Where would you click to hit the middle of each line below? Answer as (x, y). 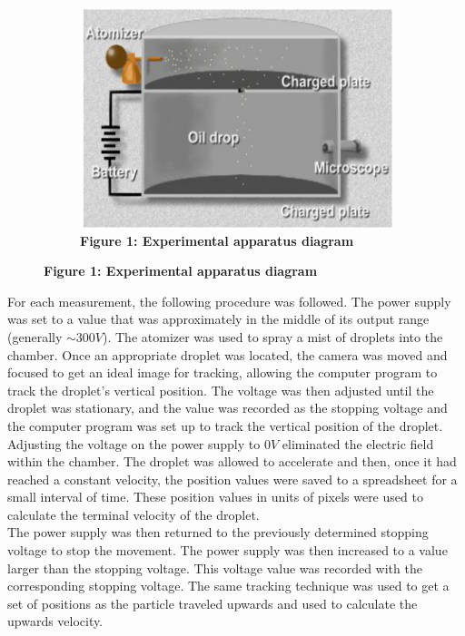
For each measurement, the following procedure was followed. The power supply (229, 301)
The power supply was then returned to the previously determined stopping (218, 532)
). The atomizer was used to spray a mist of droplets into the (273, 336)
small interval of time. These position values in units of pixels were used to (215, 497)
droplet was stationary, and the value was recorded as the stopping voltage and (228, 408)
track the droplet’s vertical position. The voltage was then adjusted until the (221, 390)
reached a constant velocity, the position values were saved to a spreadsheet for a (232, 479)
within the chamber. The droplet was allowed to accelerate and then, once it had (232, 461)
